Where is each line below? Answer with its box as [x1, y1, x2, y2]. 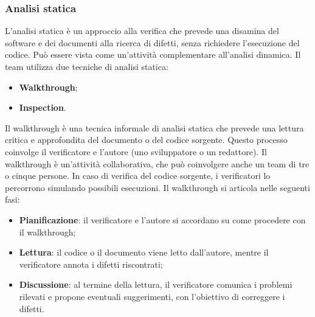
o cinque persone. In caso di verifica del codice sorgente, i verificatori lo [5, 169, 271, 182]
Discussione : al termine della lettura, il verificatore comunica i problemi [19, 278, 292, 291]
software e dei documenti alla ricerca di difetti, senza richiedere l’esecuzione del [5, 36, 300, 49]
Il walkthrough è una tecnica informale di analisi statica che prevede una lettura [5, 121, 304, 134]
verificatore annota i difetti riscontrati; [19, 257, 163, 270]
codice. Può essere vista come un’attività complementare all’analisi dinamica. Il [5, 48, 301, 61]
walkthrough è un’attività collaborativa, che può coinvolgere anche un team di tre [5, 157, 310, 170]
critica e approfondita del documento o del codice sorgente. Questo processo [5, 133, 288, 146]
